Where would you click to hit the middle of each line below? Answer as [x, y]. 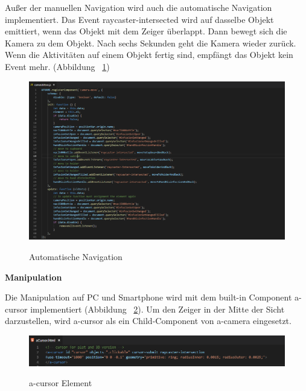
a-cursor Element [61, 383]
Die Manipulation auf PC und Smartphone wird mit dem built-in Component [148, 297]
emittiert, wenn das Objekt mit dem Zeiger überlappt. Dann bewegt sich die [146, 31]
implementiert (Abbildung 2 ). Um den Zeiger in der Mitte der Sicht [158, 309]
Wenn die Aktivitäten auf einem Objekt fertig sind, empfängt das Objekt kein [149, 55]
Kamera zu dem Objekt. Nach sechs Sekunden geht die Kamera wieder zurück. [151, 43]
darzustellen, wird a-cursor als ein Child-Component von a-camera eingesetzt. [148, 321]
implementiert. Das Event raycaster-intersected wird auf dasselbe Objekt [139, 19]
